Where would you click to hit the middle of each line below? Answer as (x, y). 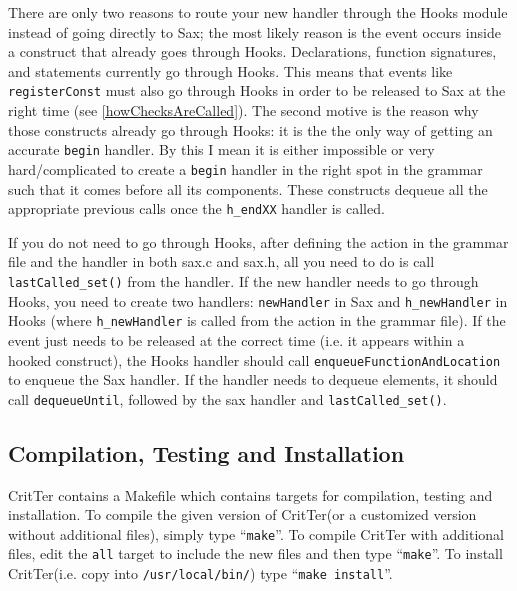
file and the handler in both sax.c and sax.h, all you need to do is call (221, 261)
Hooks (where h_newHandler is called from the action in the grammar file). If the (257, 320)
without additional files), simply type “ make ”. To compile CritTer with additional (256, 533)
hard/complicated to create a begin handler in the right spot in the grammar (245, 168)
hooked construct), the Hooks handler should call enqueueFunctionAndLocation (254, 359)
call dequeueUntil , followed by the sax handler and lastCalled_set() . (227, 398)
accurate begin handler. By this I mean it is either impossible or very (221, 149)
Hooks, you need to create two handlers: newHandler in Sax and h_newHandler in (258, 300)
